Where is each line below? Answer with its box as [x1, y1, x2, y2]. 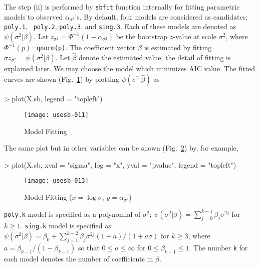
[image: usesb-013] [24, 177, 89, 185]
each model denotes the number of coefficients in [4, 253, 153, 263]
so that [78, 242, 100, 252]
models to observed [4, 11, 63, 22]
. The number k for [189, 242, 248, 252]
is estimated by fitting [144, 42, 212, 52]
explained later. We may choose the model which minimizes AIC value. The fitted [4, 63, 255, 73]
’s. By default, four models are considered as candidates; [75, 11, 248, 22]
